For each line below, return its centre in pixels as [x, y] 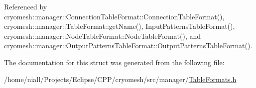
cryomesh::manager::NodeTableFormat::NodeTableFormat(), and [103, 36]
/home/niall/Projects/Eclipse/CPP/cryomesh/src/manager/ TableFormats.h [120, 79]
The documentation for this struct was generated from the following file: [114, 62]
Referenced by [26, 6]
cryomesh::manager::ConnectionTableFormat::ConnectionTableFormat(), [114, 16]
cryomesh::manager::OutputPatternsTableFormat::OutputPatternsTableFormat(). [128, 45]
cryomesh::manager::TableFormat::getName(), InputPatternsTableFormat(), [120, 26]
